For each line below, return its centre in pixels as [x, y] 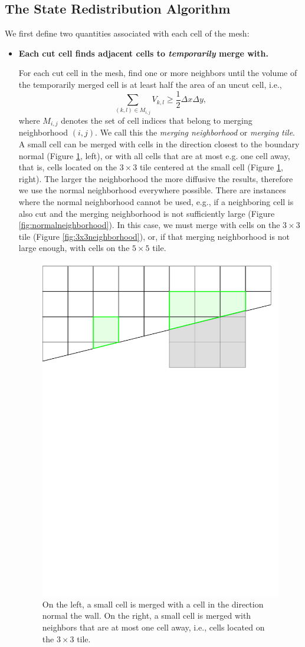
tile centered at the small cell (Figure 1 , [211, 167]
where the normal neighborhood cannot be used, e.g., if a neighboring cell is [156, 201]
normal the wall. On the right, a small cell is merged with [147, 615]
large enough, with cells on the [74, 248]
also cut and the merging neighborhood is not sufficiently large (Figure [147, 213]
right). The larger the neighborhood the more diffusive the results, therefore [156, 178]
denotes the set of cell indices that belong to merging [157, 120]
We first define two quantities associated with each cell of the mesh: [127, 33]
